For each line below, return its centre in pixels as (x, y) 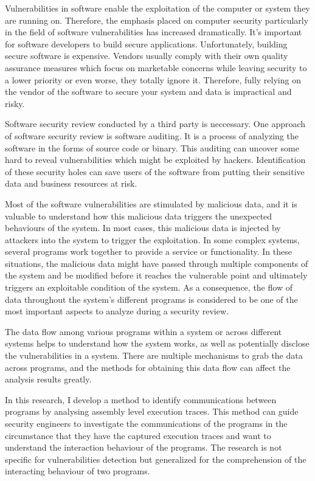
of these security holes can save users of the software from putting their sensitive (155, 171)
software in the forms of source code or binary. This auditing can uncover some (152, 147)
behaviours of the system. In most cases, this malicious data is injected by (143, 228)
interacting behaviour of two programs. (78, 471)
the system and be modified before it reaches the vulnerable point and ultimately (156, 275)
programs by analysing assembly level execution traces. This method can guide (152, 411)
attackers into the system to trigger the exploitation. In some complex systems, (152, 239)
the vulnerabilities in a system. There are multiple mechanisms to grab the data (154, 355)
